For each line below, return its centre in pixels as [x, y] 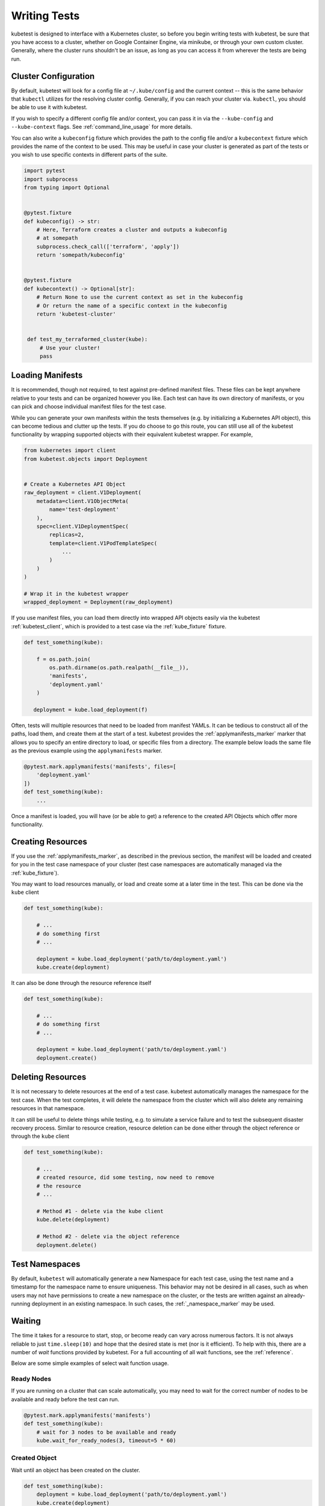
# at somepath [57, 238]
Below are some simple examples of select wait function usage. [90, 1363]
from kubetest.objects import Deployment [86, 459]
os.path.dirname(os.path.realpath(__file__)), [119, 667]
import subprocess [51, 179]
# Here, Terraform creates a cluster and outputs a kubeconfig [132, 230]
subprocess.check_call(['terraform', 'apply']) [108, 246]
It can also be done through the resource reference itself [81, 983]
